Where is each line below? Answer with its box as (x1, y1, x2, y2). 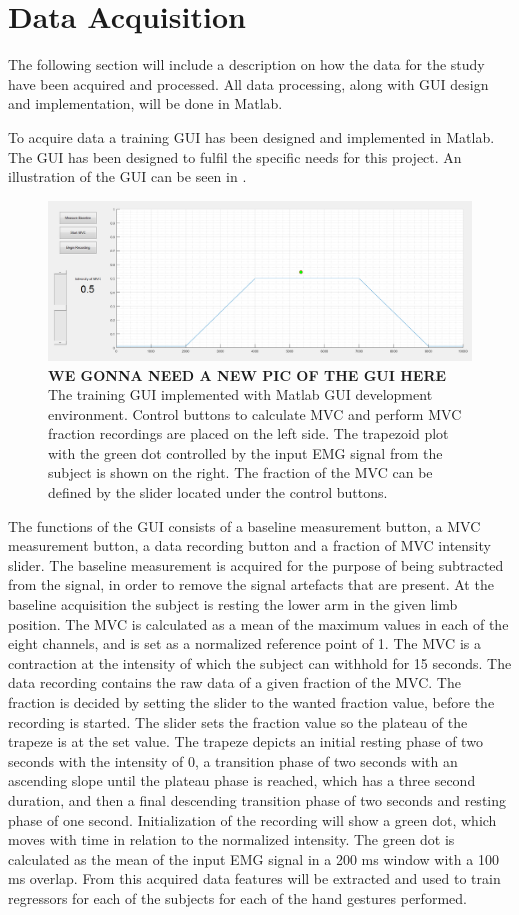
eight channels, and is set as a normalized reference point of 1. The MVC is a (8, 633, 481, 654)
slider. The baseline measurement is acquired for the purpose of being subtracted (8, 554, 504, 575)
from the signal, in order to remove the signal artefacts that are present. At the (8, 574, 494, 595)
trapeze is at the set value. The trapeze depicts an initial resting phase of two (8, 731, 483, 752)
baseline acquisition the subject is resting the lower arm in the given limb (8, 594, 458, 615)
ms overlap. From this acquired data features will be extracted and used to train (8, 868, 501, 889)
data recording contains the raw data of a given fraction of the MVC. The (8, 672, 461, 693)
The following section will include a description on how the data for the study (8, 54, 485, 75)
